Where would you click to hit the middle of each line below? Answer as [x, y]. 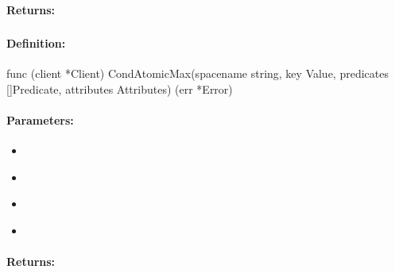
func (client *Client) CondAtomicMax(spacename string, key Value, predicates [197, 73]
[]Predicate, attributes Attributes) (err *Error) [120, 88]
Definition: [36, 43]
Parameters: [40, 120]
